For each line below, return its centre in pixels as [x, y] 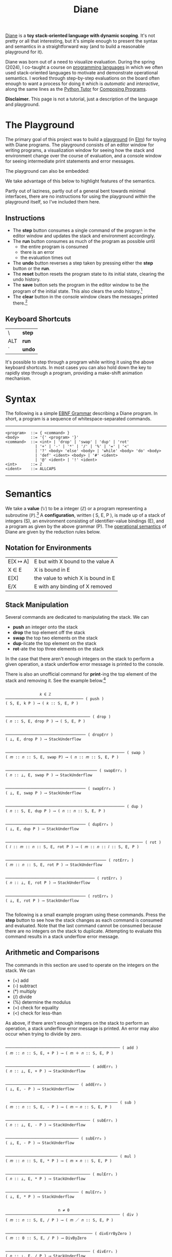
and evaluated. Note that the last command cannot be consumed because [83, 925]
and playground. [23, 105]
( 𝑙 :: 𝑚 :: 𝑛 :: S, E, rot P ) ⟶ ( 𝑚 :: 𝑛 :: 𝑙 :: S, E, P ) [72, 847]
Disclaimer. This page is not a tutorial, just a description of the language [81, 99]
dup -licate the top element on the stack [55, 643]
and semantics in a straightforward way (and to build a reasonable [75, 47]
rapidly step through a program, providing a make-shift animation [74, 373]
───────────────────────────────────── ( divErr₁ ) [61, 1251]
